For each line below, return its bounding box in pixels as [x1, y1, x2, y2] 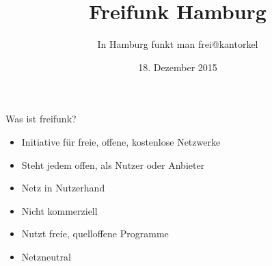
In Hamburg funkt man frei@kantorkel [97, 37, 258, 51]
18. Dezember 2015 [138, 59, 217, 74]
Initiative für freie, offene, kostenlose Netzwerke [21, 134, 221, 148]
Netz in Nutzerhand [21, 181, 105, 195]
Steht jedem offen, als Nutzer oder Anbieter [21, 157, 205, 172]
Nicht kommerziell [21, 203, 98, 217]
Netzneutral [21, 249, 71, 263]
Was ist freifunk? [5, 111, 77, 126]
